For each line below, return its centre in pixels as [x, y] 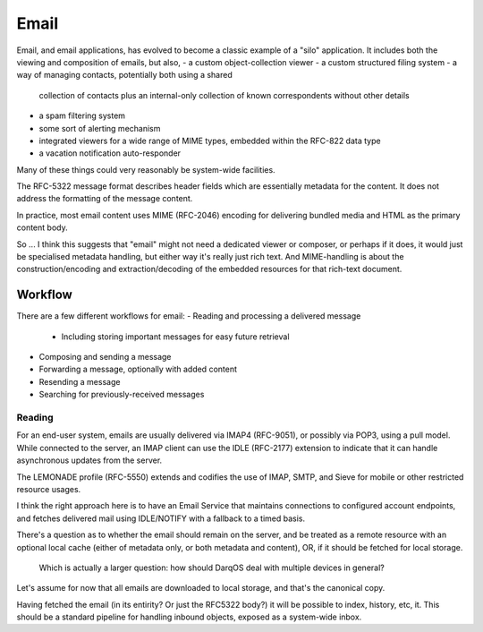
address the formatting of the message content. [105, 199]
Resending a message [80, 381]
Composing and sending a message [105, 357]
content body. [42, 227]
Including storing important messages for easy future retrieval [175, 337]
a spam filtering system [82, 115]
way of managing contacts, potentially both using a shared [124, 75]
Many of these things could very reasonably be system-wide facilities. [146, 169]
